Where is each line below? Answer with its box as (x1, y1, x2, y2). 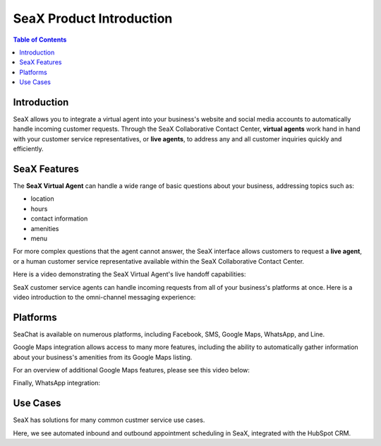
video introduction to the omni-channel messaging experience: (13, 293, 196, 301)
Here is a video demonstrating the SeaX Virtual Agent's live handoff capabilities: (13, 270, 246, 278)
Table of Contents (13, 35, 67, 44)
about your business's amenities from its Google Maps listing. (13, 353, 193, 361)
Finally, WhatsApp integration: (13, 379, 101, 387)
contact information (30, 214, 88, 223)
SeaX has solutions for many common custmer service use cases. (13, 416, 205, 424)
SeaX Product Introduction (13, 11, 173, 26)
